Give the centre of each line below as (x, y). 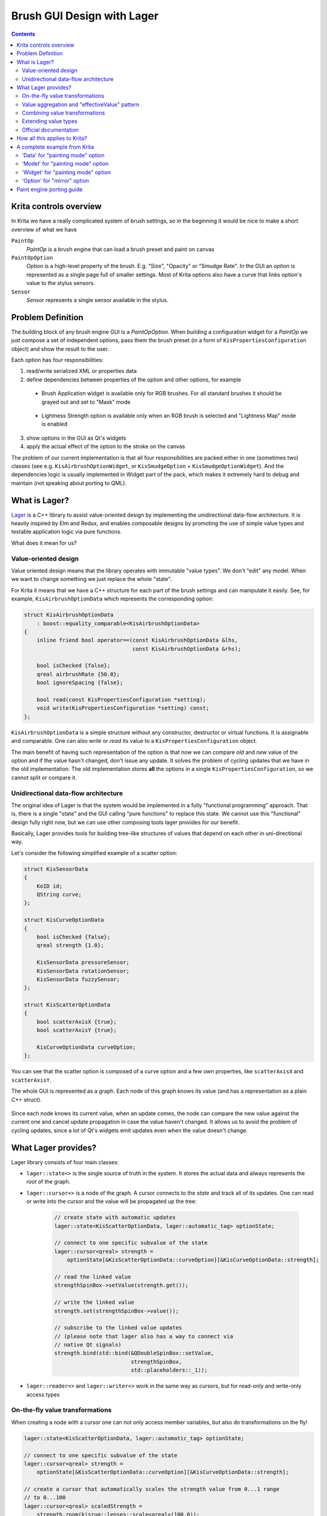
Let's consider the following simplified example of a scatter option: (94, 853)
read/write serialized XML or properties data (82, 371)
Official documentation (50, 130)
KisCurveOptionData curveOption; (86, 1047)
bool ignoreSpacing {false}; (80, 683)
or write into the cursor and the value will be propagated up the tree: (111, 1201)
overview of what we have (44, 229)
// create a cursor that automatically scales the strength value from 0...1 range (152, 1489)
